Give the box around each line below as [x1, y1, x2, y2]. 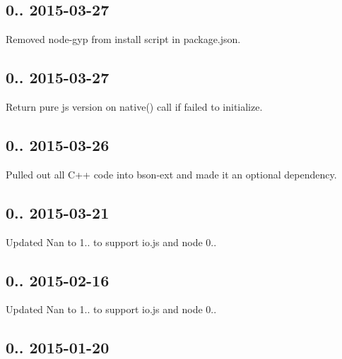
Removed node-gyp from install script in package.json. [6, 32, 241, 47]
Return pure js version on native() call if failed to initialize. [6, 99, 263, 114]
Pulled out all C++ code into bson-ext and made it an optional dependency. [6, 166, 337, 181]
